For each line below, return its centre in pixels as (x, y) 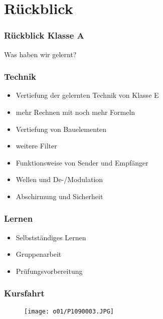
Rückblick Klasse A (44, 35)
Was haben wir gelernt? (40, 54)
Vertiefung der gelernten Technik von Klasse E (87, 95)
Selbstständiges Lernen (51, 237)
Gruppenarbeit (39, 254)
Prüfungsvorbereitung (49, 271)
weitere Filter (36, 146)
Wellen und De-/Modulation (59, 179)
